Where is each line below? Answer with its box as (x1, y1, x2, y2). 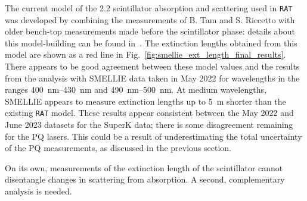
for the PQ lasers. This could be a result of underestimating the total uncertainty (5, 130, 302, 142)
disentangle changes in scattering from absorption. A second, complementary (5, 173, 285, 186)
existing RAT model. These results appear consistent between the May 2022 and (5, 106, 294, 119)
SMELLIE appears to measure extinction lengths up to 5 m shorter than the (5, 95, 286, 107)
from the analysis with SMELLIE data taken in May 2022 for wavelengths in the (5, 71, 300, 84)
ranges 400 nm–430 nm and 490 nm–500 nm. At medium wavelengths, (5, 83, 266, 96)
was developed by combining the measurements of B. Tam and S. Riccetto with (5, 13, 295, 26)
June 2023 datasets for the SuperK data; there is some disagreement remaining (5, 118, 293, 131)
